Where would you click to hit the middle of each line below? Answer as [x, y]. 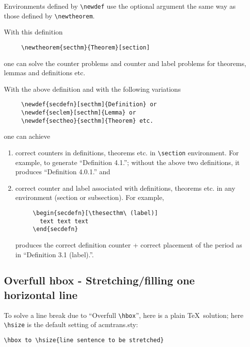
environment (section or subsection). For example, [90, 197]
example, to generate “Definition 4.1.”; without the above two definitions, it [127, 162]
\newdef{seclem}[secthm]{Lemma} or [79, 113]
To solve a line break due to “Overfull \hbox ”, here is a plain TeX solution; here [124, 315]
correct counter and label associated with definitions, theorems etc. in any [125, 188]
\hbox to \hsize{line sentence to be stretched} [84, 340]
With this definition [33, 32]
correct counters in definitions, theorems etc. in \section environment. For [127, 152]
